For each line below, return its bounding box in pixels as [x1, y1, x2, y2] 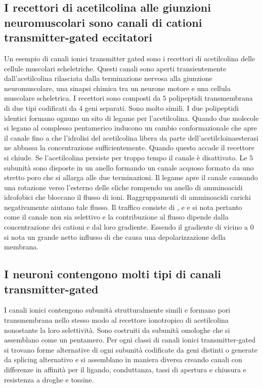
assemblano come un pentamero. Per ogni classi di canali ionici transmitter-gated [4, 334, 255, 345]
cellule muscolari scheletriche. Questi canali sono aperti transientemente [4, 63, 227, 73]
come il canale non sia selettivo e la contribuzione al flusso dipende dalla [4, 211, 229, 222]
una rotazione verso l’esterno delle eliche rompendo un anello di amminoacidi [4, 182, 243, 192]
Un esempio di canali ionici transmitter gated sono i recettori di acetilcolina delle [4, 53, 255, 63]
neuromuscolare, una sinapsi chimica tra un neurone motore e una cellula [4, 82, 231, 93]
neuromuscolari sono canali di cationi [4, 14, 202, 30]
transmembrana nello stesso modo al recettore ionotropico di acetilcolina [4, 315, 229, 325]
